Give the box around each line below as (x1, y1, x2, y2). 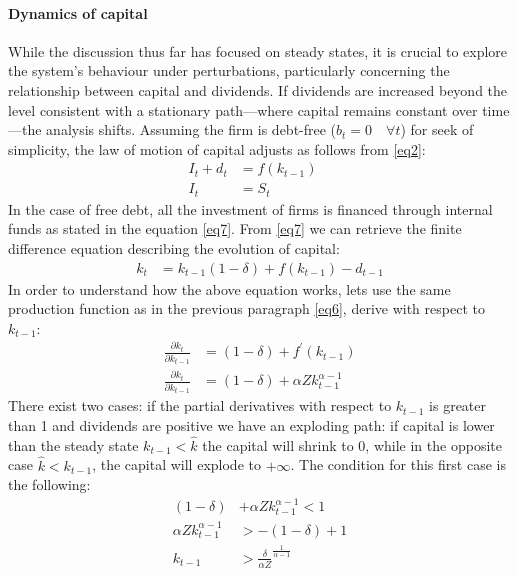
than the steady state (8, 434, 139, 455)
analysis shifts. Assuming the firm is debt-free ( (46, 119, 337, 140)
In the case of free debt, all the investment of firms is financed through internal (8, 198, 493, 219)
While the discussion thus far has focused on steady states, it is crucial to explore (8, 40, 508, 61)
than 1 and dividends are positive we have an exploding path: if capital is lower (8, 414, 495, 435)
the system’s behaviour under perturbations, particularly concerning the (8, 60, 450, 81)
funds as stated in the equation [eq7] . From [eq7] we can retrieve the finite (8, 218, 462, 239)
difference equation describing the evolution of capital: (8, 238, 340, 259)
